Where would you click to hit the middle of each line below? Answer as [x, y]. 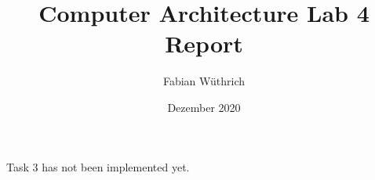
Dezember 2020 [204, 107]
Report [204, 43]
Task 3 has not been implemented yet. [98, 166]
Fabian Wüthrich [204, 81]
